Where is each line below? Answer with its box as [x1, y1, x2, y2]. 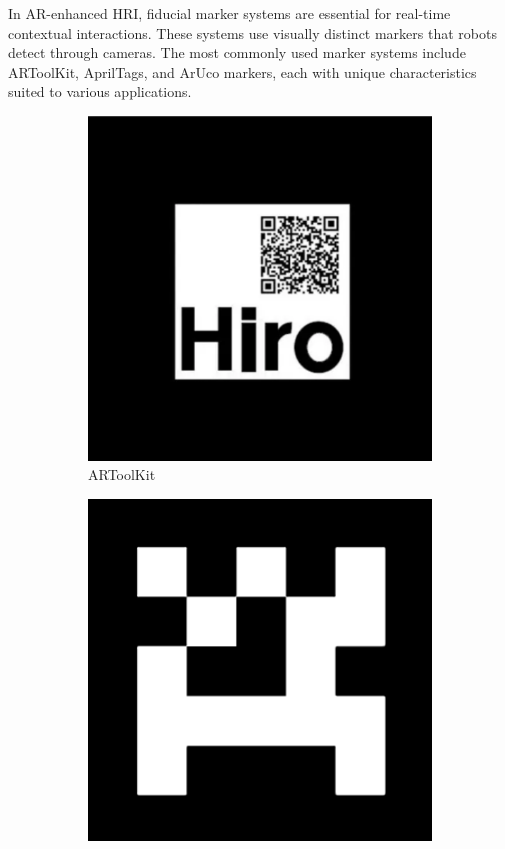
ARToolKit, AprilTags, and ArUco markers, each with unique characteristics [8, 61, 477, 82]
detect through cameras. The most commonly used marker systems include [8, 42, 466, 63]
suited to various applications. [8, 81, 192, 102]
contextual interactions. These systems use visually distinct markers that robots [8, 22, 497, 43]
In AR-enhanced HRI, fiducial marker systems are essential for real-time [8, 3, 451, 23]
